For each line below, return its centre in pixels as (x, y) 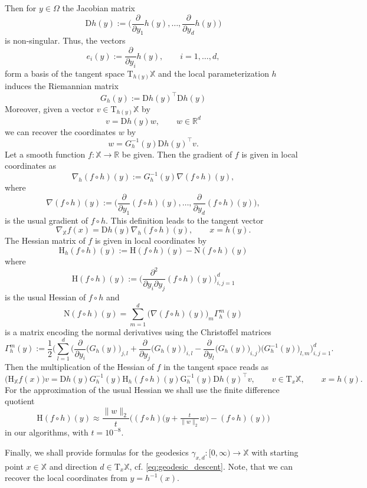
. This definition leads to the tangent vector (185, 220)
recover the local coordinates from (66, 478)
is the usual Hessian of (45, 297)
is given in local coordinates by (151, 240)
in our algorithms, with (47, 432)
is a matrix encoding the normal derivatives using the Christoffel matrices (138, 331)
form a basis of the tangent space (65, 73)
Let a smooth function (45, 154)
